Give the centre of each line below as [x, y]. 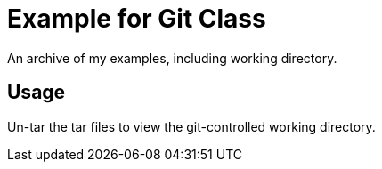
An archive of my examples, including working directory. [172, 58]
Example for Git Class [137, 19]
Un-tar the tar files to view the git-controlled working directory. [191, 126]
